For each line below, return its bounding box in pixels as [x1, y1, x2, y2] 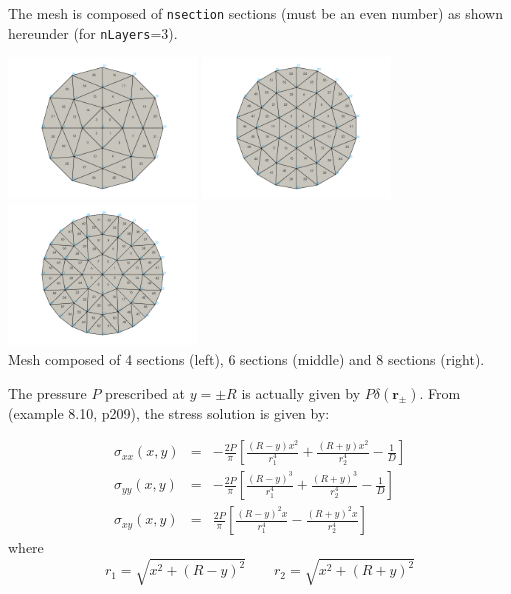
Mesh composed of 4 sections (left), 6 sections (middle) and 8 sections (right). [8, 348, 485, 369]
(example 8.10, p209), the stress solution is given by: [8, 402, 330, 423]
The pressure [8, 382, 87, 403]
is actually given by [241, 382, 361, 403]
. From [419, 382, 461, 403]
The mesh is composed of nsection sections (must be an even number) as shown [8, 3, 503, 23]
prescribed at [105, 382, 185, 403]
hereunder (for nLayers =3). [8, 22, 178, 43]
